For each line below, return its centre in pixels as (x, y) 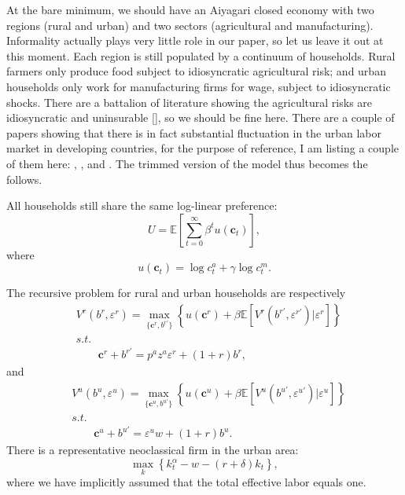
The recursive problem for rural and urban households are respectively (176, 293)
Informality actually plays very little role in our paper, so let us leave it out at (195, 40)
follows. (24, 179)
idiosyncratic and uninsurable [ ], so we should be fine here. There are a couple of (201, 117)
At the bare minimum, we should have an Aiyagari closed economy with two (190, 9)
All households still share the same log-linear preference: (142, 205)
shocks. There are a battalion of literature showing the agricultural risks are (190, 102)
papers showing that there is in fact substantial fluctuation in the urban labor (194, 132)
